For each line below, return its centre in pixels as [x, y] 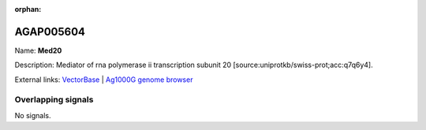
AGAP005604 [50, 32]
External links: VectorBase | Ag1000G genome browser [104, 80]
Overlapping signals [54, 100]
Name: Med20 [38, 50]
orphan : [28, 9]
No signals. [33, 115]
